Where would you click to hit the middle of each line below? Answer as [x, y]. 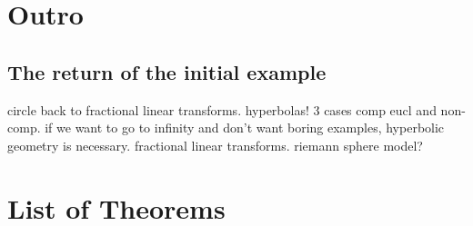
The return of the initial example [167, 71]
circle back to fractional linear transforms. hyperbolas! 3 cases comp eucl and [222, 109]
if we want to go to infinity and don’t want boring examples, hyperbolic [245, 128]
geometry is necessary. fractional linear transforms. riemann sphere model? [215, 145]
